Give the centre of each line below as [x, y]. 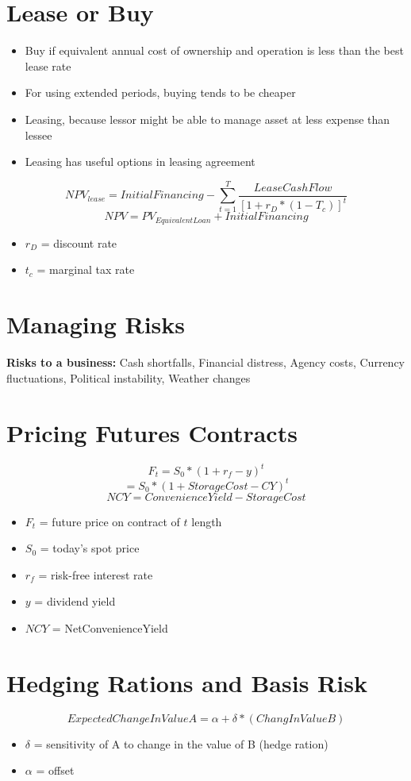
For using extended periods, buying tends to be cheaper [160, 92]
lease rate [48, 65]
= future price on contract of [109, 521]
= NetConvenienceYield [110, 627]
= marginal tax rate [86, 269]
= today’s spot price [90, 548]
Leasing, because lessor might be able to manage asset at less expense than [207, 119]
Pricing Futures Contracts [152, 432]
